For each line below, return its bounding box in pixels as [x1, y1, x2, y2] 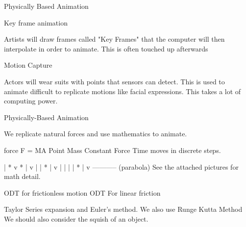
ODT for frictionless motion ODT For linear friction [4, 187, 161, 198]
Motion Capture [4, 60, 52, 70]
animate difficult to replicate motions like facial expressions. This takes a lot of [4, 86, 241, 96]
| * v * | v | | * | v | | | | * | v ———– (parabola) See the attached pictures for [4, 161, 239, 172]
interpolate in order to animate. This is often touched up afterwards [4, 43, 208, 53]
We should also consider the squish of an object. [4, 213, 148, 224]
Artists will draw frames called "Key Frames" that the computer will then [4, 34, 225, 44]
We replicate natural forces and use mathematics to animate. [4, 128, 187, 139]
